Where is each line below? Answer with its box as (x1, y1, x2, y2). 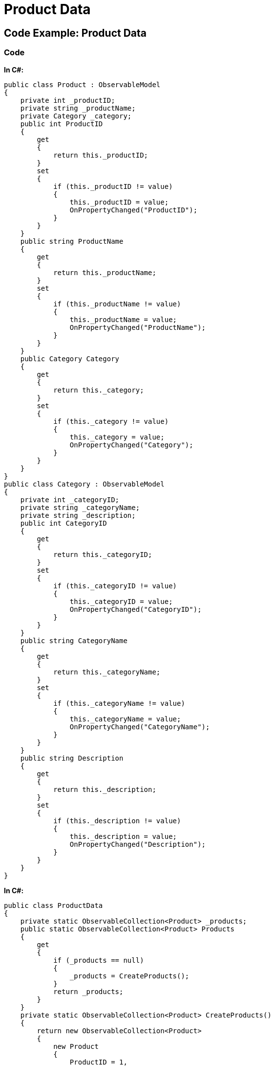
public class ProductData (4, 901, 103, 909)
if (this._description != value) (53, 816, 181, 825)
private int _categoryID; (20, 495, 120, 504)
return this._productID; (53, 151, 148, 159)
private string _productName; (20, 104, 136, 112)
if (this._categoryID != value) (53, 581, 177, 590)
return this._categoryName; (53, 668, 161, 676)
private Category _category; (20, 112, 132, 120)
